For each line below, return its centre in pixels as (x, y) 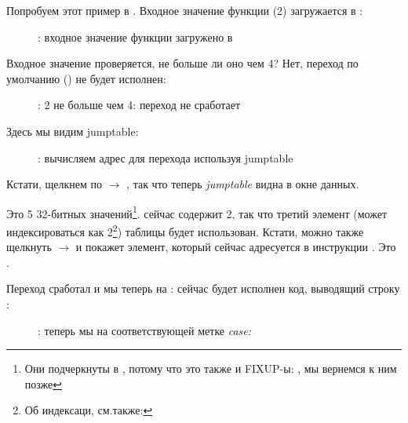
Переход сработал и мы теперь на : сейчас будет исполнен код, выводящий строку (203, 288)
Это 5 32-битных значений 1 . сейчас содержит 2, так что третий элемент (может (197, 212)
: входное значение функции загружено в (135, 36)
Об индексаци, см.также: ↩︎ (89, 410)
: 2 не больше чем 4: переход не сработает (139, 105)
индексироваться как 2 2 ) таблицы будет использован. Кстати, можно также (185, 230)
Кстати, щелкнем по (55, 184)
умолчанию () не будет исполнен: (86, 78)
